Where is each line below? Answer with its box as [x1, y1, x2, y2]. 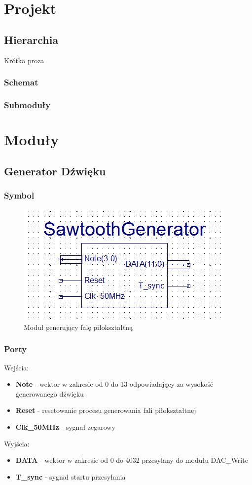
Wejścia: [4, 362, 29, 372]
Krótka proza [4, 55, 44, 65]
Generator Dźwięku [4, 163, 106, 178]
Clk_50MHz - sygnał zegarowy [15, 422, 115, 432]
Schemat [4, 76, 38, 88]
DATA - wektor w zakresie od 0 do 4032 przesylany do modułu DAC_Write [15, 455, 248, 465]
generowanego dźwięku [15, 388, 84, 399]
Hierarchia [4, 32, 59, 47]
